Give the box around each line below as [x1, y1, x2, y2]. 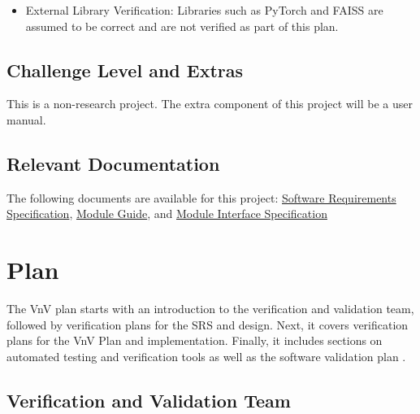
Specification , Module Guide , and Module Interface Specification [6, 205, 327, 222]
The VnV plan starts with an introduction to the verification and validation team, [6, 300, 414, 317]
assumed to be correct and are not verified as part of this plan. [25, 17, 339, 34]
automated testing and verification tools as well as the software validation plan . [6, 347, 406, 364]
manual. [6, 111, 46, 128]
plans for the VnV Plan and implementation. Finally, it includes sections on [6, 332, 383, 349]
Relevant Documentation [6, 150, 220, 176]
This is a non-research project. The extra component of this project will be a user [6, 95, 413, 112]
